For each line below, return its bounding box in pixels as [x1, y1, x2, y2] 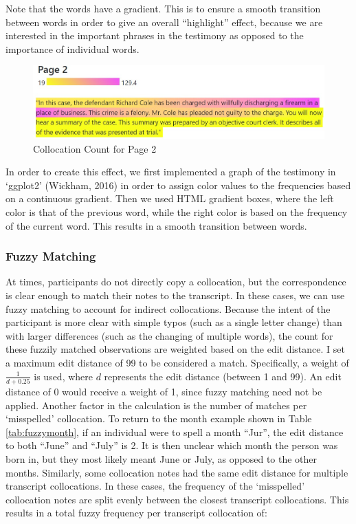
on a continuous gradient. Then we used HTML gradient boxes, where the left [5, 191, 334, 206]
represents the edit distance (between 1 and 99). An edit [104, 369, 342, 383]
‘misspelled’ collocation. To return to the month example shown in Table [5, 411, 312, 426]
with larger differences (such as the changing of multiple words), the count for [5, 328, 333, 342]
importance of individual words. [5, 41, 140, 56]
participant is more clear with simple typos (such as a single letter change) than [5, 315, 342, 329]
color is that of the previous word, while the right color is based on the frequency [5, 205, 348, 219]
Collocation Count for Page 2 [33, 141, 157, 155]
